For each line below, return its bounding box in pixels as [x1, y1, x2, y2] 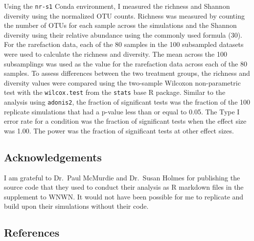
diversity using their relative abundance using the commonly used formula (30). [4, 29, 242, 40]
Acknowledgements [4, 149, 102, 164]
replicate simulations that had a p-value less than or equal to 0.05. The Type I [4, 106, 240, 116]
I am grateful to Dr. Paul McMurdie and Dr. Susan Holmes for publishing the [4, 172, 240, 182]
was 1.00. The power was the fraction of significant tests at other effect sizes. [4, 125, 234, 135]
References [4, 225, 60, 240]
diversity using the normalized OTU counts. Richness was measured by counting [4, 10, 245, 21]
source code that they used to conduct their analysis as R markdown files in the [4, 182, 244, 192]
